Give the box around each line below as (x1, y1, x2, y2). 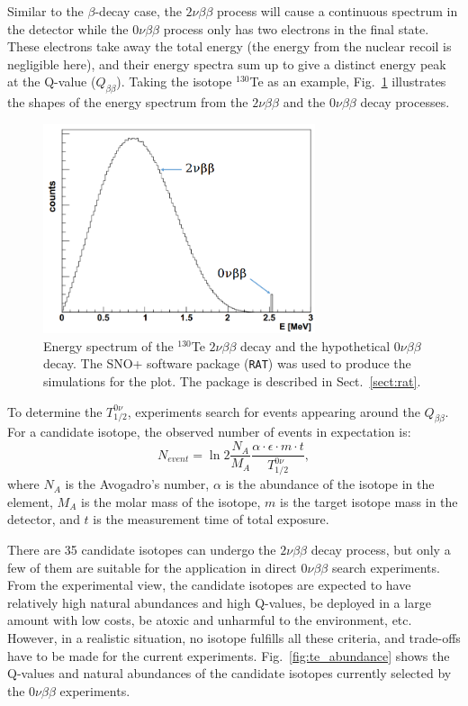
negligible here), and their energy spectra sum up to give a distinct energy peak (7, 54, 446, 73)
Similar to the (7, 2, 84, 20)
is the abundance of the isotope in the (225, 475, 435, 493)
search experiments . (331, 557, 440, 576)
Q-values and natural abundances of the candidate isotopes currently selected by (7, 664, 452, 683)
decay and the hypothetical (240, 336, 391, 355)
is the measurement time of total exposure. (93, 510, 329, 529)
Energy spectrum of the (43, 336, 174, 355)
